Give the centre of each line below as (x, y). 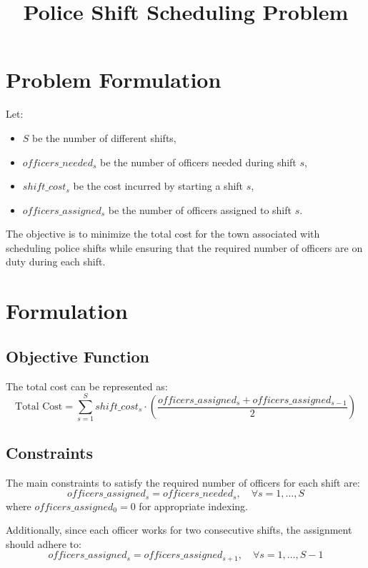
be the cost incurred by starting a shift (158, 186)
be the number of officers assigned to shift (200, 209)
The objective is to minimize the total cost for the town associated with (163, 234)
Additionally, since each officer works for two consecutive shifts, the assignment (179, 530)
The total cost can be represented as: (87, 386)
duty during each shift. (56, 262)
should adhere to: (44, 543)
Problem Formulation (114, 80)
